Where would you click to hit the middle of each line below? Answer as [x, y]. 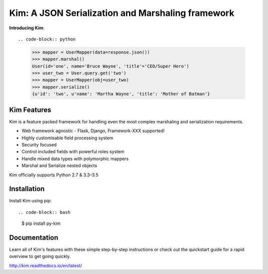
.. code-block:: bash [44, 212]
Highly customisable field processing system [67, 138]
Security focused [39, 145]
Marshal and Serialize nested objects [59, 166]
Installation [27, 189]
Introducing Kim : [27, 28]
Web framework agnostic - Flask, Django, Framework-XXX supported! [93, 131]
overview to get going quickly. [40, 257]
